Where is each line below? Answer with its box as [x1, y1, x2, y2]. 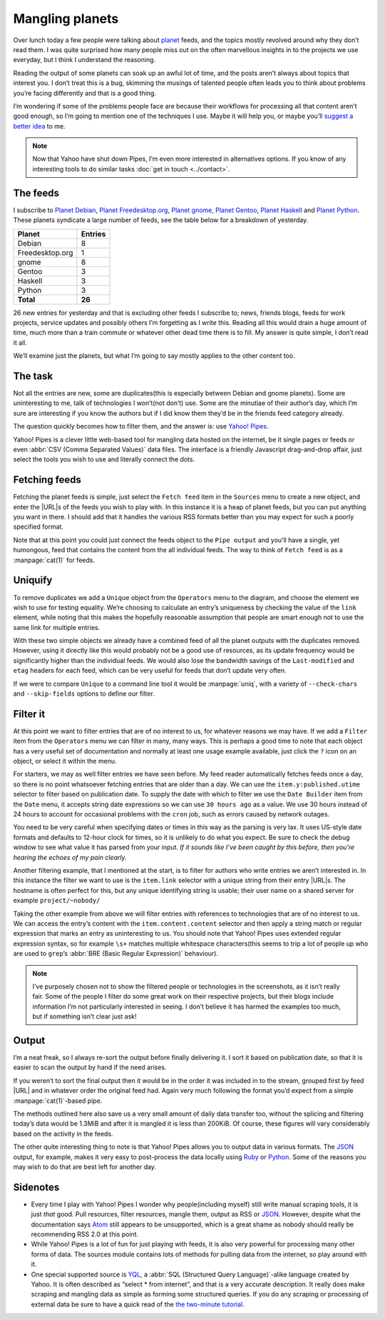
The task [13, 370, 53, 382]
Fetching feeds [13, 474, 82, 486]
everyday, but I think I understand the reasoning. [13, 56, 156, 64]
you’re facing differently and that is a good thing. [13, 89, 157, 97]
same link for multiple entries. [13, 623, 101, 631]
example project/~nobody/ [13, 896, 101, 905]
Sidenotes [13, 1181, 60, 1193]
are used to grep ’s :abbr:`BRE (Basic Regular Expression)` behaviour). [13, 949, 219, 958]
